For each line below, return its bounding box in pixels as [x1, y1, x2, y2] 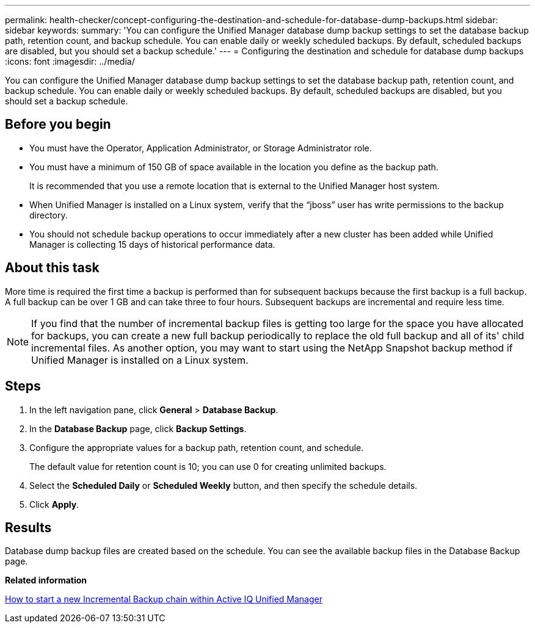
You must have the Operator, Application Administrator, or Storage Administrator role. [29, 142, 372, 153]
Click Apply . [29, 499, 79, 510]
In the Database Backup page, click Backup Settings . [29, 423, 247, 434]
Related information [5, 575, 87, 586]
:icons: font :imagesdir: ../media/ [5, 56, 135, 67]
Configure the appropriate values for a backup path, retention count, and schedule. [29, 442, 364, 453]
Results [5, 519, 52, 535]
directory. [29, 209, 68, 220]
